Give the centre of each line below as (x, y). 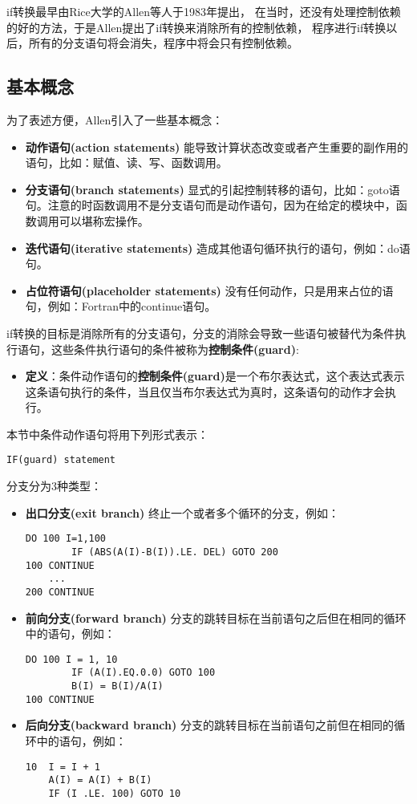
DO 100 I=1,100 (66, 539)
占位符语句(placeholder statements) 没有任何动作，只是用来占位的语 (209, 290)
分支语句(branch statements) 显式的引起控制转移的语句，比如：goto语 (213, 189)
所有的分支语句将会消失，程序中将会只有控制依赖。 (163, 43)
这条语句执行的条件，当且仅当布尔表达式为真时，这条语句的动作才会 (205, 391)
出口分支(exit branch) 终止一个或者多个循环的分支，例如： (182, 512)
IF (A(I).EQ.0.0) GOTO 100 (144, 673)
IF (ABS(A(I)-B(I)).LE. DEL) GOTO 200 (175, 552)
